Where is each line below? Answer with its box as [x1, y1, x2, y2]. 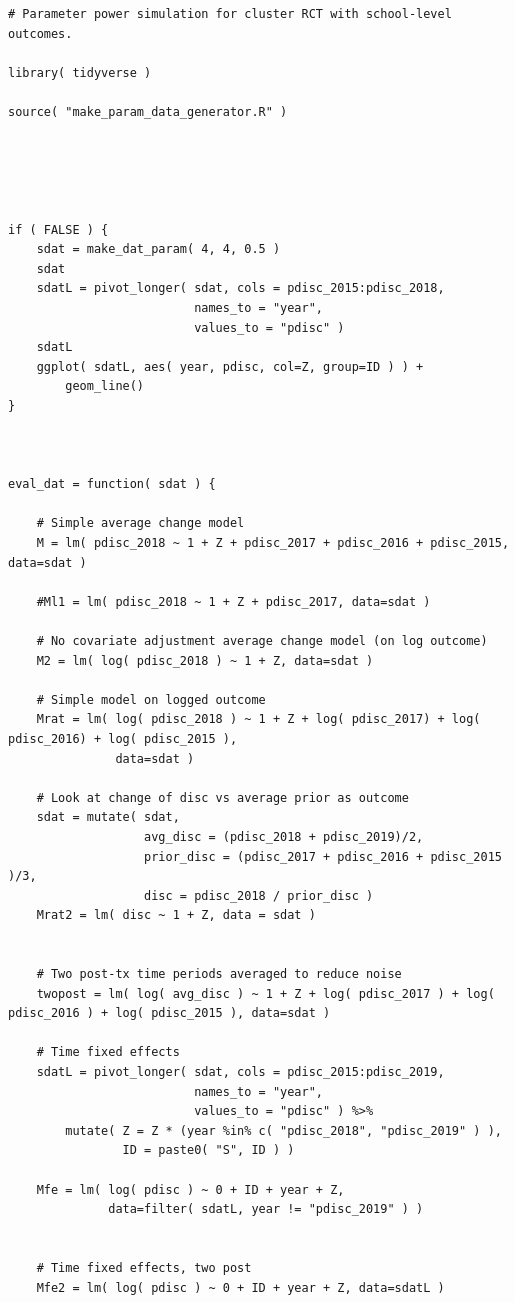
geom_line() [65, 379, 145, 394]
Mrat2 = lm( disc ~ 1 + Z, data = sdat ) [36, 908, 316, 923]
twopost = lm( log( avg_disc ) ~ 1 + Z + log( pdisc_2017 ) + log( [36, 986, 495, 1001]
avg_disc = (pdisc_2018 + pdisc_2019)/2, [144, 829, 424, 844]
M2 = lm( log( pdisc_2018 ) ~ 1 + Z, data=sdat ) [36, 653, 374, 668]
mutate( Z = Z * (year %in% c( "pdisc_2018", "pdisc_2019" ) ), [65, 1123, 502, 1138]
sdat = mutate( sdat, [36, 810, 180, 825]
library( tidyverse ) [8, 65, 152, 80]
